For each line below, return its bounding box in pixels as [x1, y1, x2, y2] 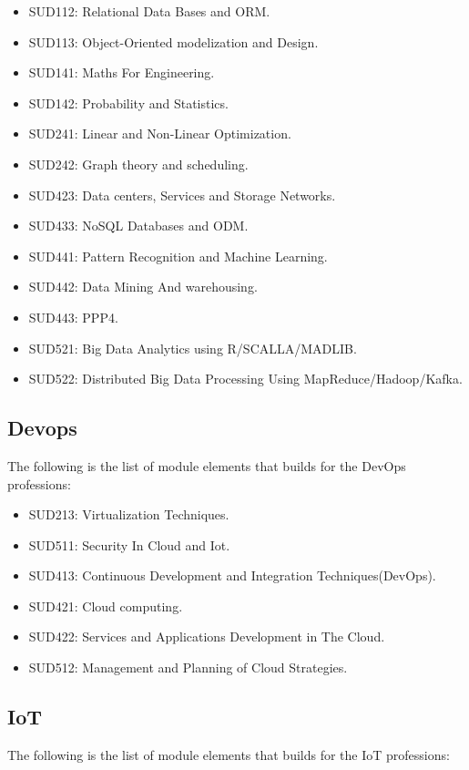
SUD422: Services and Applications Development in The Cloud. [28, 627, 385, 646]
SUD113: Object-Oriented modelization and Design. [28, 32, 319, 51]
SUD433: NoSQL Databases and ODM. [28, 216, 249, 235]
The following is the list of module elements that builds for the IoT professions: [7, 744, 450, 764]
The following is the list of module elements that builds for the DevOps [7, 456, 406, 475]
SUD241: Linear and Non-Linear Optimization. [28, 124, 291, 143]
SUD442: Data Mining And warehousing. [28, 277, 258, 296]
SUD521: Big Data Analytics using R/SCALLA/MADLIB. [28, 338, 357, 357]
